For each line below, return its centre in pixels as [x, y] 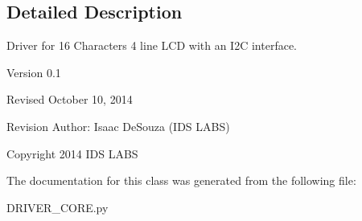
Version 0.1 [34, 72]
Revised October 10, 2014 [70, 99]
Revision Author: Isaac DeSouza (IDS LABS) [118, 126]
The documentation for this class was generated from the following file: [181, 180]
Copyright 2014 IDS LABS [72, 153]
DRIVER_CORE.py [58, 207]
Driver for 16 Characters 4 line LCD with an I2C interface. [152, 45]
